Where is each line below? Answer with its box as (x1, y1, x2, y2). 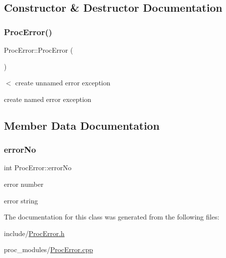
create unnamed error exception (15, 78, 111, 88)
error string (4, 195, 38, 205)
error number (4, 179, 44, 189)
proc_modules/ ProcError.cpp (4, 244, 93, 255)
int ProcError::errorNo (4, 162, 71, 173)
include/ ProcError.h (4, 228, 65, 238)
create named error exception (4, 94, 91, 104)
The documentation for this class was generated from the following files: (4, 212, 220, 222)
